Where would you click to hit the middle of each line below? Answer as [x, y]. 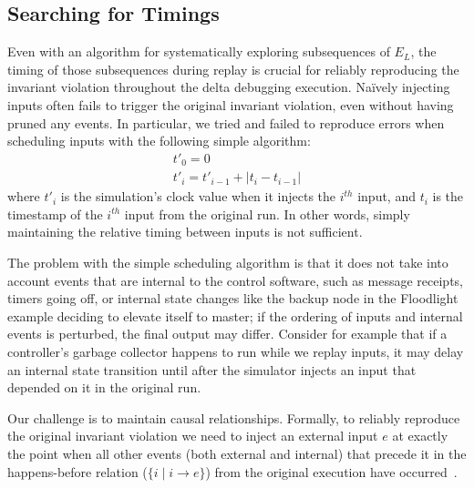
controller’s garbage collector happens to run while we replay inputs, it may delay [236, 352]
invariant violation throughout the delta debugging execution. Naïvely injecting [229, 87]
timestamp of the [55, 213]
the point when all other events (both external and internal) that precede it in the [237, 453]
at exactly [420, 436]
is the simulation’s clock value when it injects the [198, 196]
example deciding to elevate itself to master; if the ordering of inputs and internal [235, 315]
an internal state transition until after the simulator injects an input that [212, 369]
